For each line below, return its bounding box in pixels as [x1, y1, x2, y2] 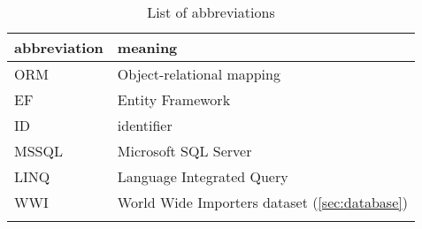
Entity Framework [117, 89, 231, 110]
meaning [117, 37, 178, 57]
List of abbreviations [147, 2, 275, 22]
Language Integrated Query [117, 166, 288, 187]
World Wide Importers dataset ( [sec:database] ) [117, 192, 408, 212]
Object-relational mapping [117, 64, 280, 84]
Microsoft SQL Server [117, 141, 252, 161]
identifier [117, 115, 173, 135]
